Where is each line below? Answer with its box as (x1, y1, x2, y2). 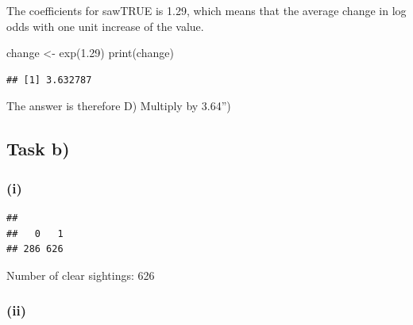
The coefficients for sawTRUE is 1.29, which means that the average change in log (6, 2, 407, 18)
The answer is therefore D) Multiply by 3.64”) (6, 97, 231, 114)
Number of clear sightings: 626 (6, 266, 155, 283)
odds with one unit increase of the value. (6, 17, 204, 34)
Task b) (6, 136, 70, 161)
